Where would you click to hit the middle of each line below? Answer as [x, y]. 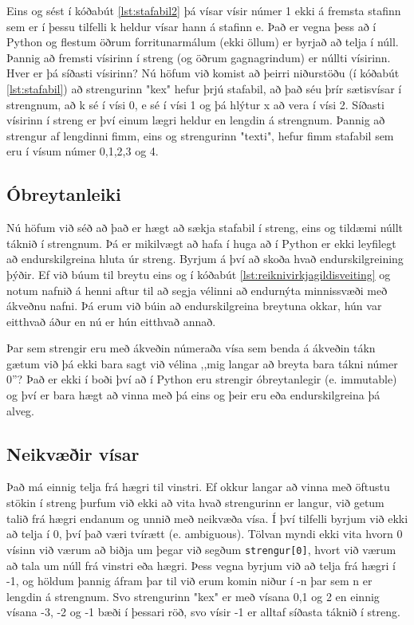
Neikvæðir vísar [73, 453]
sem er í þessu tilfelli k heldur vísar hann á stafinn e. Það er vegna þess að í [191, 26]
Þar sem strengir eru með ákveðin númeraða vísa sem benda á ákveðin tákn [191, 348]
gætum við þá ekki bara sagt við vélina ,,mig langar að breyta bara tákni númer [202, 363]
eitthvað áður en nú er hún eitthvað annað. [111, 321]
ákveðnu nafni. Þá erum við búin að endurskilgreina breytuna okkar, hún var [194, 306]
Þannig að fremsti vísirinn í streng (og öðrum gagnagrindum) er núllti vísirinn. [199, 57]
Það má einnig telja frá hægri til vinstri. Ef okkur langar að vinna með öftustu [198, 487]
